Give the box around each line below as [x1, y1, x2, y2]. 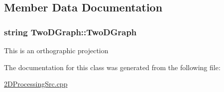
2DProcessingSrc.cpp [4, 79, 68, 89]
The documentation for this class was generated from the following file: [4, 62, 221, 72]
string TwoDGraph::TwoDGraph [4, 25, 137, 38]
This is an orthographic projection [4, 45, 109, 55]
